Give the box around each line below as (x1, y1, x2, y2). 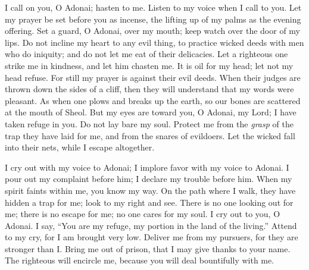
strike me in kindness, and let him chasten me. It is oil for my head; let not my (5, 59, 294, 71)
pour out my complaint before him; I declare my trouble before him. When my (5, 172, 292, 185)
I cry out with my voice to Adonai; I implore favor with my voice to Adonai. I (5, 161, 289, 173)
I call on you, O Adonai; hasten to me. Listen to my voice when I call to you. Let (5, 1, 302, 13)
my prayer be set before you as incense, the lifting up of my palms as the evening (5, 12, 301, 25)
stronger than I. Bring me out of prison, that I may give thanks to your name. (5, 242, 291, 255)
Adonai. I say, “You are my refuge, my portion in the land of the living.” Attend (5, 219, 297, 231)
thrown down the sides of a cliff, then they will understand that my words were (5, 83, 294, 95)
